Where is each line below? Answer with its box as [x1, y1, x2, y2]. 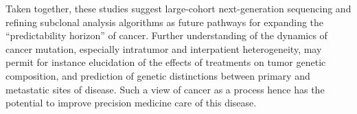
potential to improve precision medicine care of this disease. [5, 95, 257, 110]
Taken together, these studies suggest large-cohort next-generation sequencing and [5, 1, 352, 15]
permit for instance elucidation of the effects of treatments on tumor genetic [5, 55, 326, 69]
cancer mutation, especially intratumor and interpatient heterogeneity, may [5, 41, 322, 56]
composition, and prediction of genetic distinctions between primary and [5, 68, 310, 82]
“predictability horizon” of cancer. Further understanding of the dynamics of [5, 28, 327, 43]
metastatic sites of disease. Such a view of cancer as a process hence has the [5, 82, 325, 96]
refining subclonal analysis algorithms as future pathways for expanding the [5, 14, 324, 29]
